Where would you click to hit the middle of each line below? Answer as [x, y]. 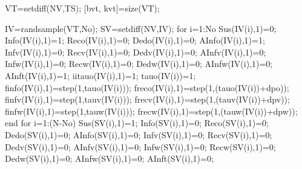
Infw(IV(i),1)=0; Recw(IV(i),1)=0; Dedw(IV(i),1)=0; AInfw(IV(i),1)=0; [139, 64]
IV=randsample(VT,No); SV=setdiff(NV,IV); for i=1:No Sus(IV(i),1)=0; [141, 28]
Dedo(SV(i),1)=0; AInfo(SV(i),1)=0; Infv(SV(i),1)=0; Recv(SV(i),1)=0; [139, 134]
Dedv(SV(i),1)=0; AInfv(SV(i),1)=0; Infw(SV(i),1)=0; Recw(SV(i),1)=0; [140, 146]
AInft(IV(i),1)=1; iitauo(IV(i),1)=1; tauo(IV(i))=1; [100, 75]
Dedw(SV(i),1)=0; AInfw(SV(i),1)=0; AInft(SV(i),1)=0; [109, 158]
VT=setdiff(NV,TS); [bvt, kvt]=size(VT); [82, 8]
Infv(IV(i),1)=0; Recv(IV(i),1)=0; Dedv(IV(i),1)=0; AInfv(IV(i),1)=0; [136, 52]
